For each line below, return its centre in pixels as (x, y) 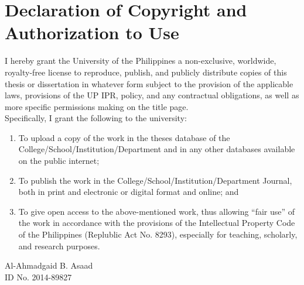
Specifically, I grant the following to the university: (96, 118)
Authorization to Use (92, 32)
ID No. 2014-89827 (38, 277)
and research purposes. (59, 245)
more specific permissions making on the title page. (97, 106)
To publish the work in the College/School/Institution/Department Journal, (155, 180)
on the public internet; (59, 161)
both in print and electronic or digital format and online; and (129, 192)
